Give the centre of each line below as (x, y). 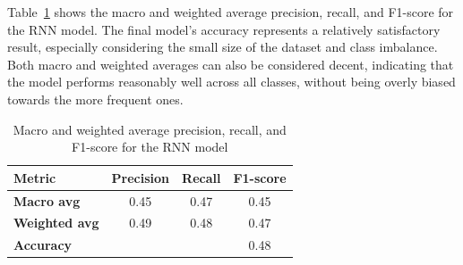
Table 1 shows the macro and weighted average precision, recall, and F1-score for (231, 12)
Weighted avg (56, 223)
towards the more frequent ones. (95, 99)
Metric (35, 177)
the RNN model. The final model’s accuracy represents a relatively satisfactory (224, 29)
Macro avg (47, 200)
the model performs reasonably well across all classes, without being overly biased (231, 82)
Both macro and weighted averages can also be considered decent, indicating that (231, 64)
